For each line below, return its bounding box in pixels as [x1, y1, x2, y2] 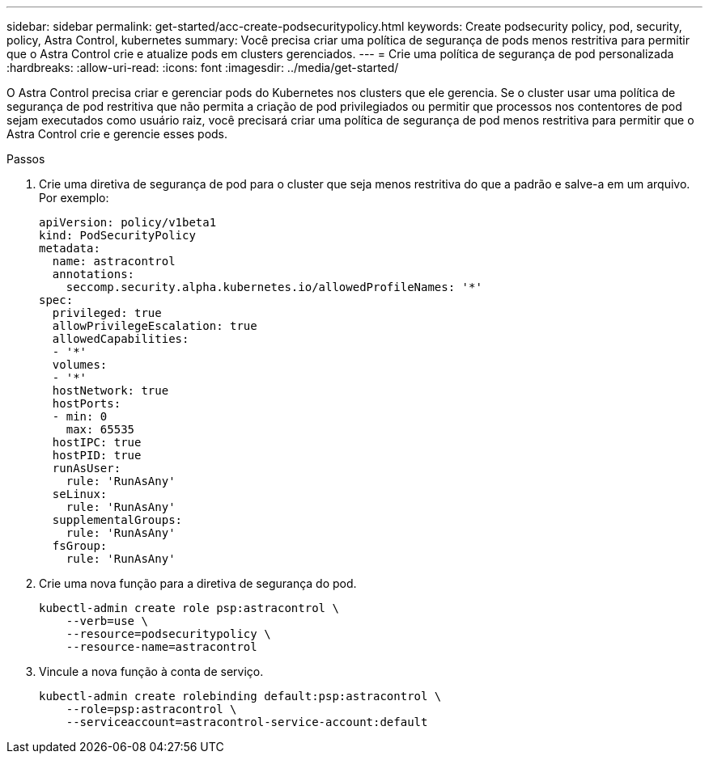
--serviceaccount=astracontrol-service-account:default [66, 716, 428, 728]
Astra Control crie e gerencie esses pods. [6, 127, 228, 141]
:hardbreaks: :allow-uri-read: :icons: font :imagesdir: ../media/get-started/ [6, 61, 399, 74]
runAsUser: [52, 462, 121, 475]
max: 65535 [66, 423, 135, 436]
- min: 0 [52, 410, 108, 423]
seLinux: [52, 488, 108, 500]
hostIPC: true [52, 436, 142, 449]
